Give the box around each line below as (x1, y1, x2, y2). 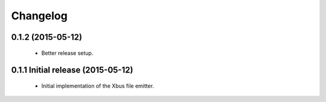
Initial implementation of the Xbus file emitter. (41, 82, 154, 89)
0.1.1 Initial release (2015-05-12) (11, 65, 133, 75)
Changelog (11, 9, 68, 22)
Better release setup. (41, 49, 94, 57)
